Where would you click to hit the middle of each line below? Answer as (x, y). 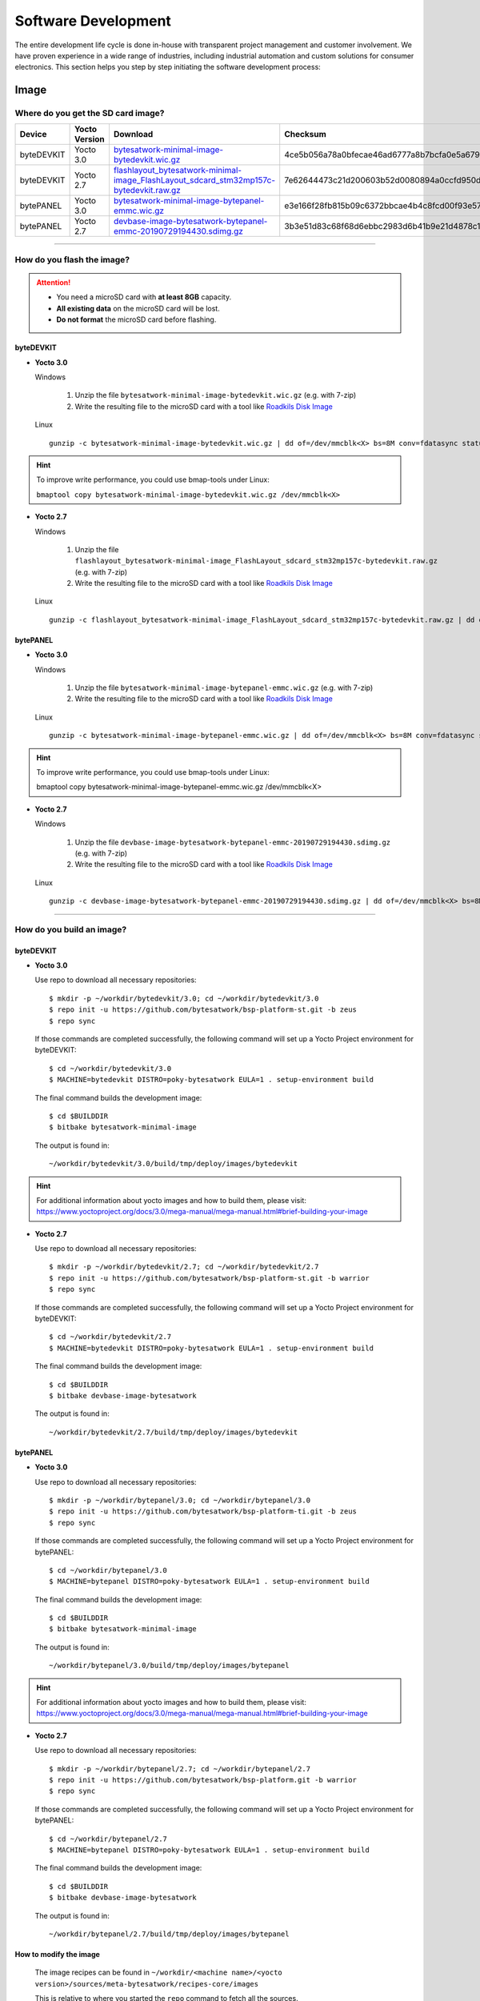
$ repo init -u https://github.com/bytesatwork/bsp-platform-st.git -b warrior (209, 1278)
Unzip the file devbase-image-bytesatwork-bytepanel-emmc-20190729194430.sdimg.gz (233, 842)
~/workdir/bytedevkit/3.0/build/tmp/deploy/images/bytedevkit (174, 1164)
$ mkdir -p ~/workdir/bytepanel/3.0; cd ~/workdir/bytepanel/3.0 (180, 1500)
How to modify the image (57, 1954)
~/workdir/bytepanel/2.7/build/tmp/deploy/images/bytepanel (169, 1934)
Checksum (306, 134)
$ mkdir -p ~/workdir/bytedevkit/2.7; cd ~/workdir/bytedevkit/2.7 (184, 1267)
